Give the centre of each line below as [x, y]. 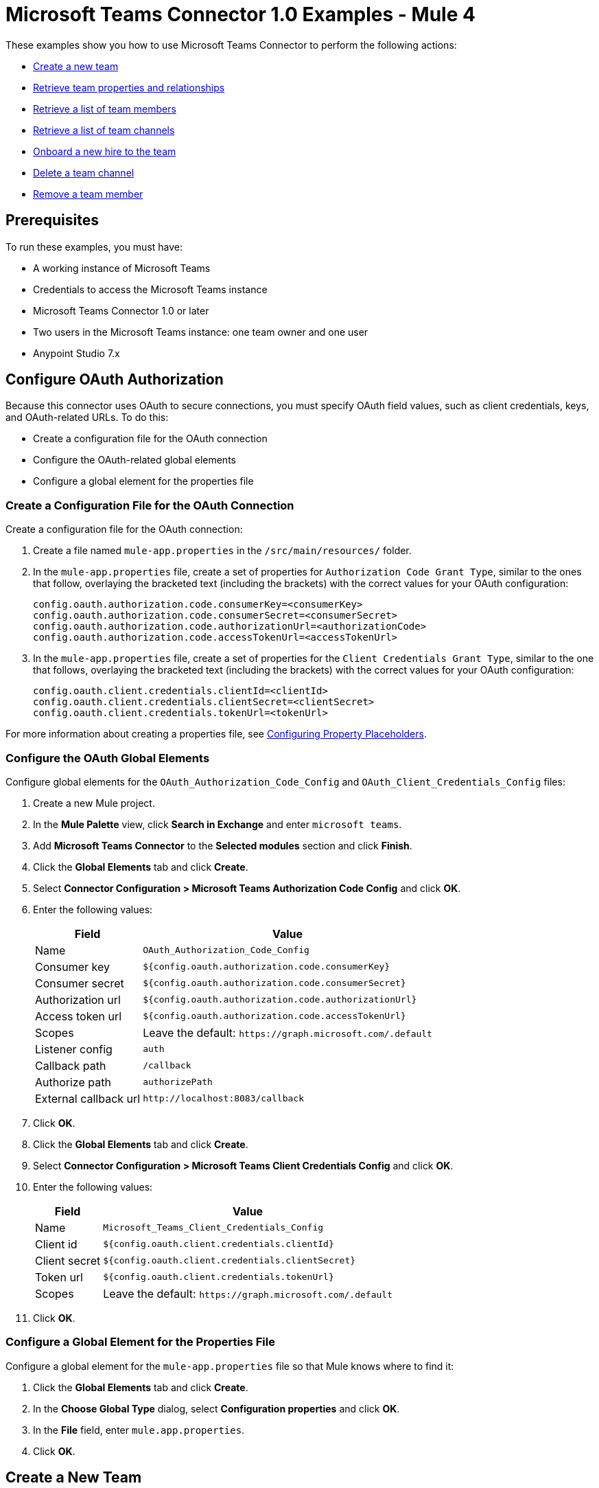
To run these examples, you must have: [94, 247]
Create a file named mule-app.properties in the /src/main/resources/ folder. [222, 551]
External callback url [88, 1098]
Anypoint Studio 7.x [77, 353]
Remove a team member [88, 194]
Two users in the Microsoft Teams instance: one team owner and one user [201, 332]
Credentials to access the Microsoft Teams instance [150, 289]
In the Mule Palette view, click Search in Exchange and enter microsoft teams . [218, 824]
